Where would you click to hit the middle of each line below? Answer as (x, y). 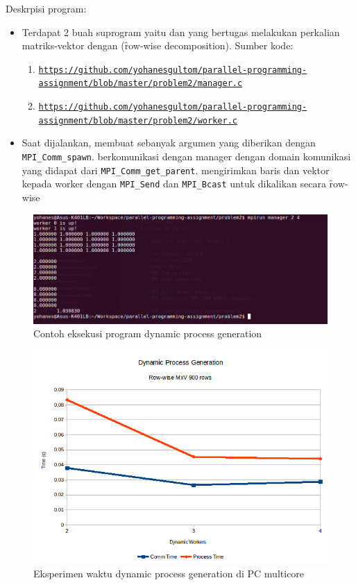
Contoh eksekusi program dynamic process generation (148, 333)
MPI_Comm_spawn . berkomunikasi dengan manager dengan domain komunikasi (186, 156)
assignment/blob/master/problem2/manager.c (141, 84)
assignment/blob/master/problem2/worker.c (138, 120)
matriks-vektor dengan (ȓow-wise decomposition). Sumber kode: (158, 45)
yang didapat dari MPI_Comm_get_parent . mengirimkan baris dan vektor (176, 170)
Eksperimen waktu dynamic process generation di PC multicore (169, 573)
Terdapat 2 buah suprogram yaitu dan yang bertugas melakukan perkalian (181, 32)
